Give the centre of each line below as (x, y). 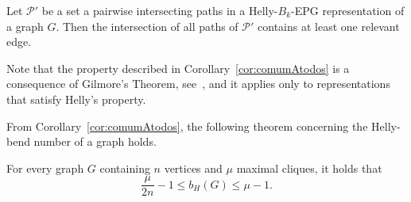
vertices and (193, 168)
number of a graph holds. (95, 141)
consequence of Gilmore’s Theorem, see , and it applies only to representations (198, 84)
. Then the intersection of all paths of (147, 26)
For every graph (45, 168)
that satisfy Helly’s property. (76, 99)
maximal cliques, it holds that (309, 168)
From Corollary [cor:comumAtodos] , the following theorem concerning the (187, 126)
